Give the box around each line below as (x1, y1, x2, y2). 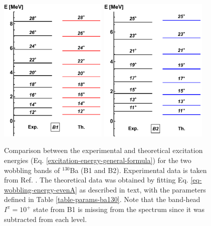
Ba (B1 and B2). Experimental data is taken (70, 164, 207, 175)
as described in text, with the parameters (79, 184, 206, 194)
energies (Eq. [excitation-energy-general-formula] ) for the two (4, 155, 191, 165)
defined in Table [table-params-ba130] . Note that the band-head (4, 194, 200, 204)
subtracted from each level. (4, 213, 87, 224)
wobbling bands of (4, 164, 60, 175)
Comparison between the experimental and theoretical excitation (4, 145, 203, 155)
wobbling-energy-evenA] (4, 184, 77, 194)
